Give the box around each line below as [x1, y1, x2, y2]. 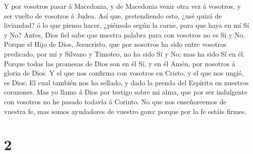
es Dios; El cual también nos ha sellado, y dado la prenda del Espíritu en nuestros [4, 77, 249, 87]
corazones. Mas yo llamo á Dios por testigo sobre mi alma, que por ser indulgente [4, 87, 248, 97]
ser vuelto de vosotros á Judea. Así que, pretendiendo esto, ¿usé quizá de [4, 10, 222, 20]
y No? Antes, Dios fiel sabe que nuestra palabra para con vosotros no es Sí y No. [4, 29, 245, 39]
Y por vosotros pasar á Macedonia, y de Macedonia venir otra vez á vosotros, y [4, 1, 241, 11]
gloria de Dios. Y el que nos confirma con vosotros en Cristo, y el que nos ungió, [4, 68, 244, 78]
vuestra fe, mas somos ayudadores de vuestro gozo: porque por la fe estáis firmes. [4, 106, 247, 116]
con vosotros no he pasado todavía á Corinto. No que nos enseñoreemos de [4, 96, 227, 106]
